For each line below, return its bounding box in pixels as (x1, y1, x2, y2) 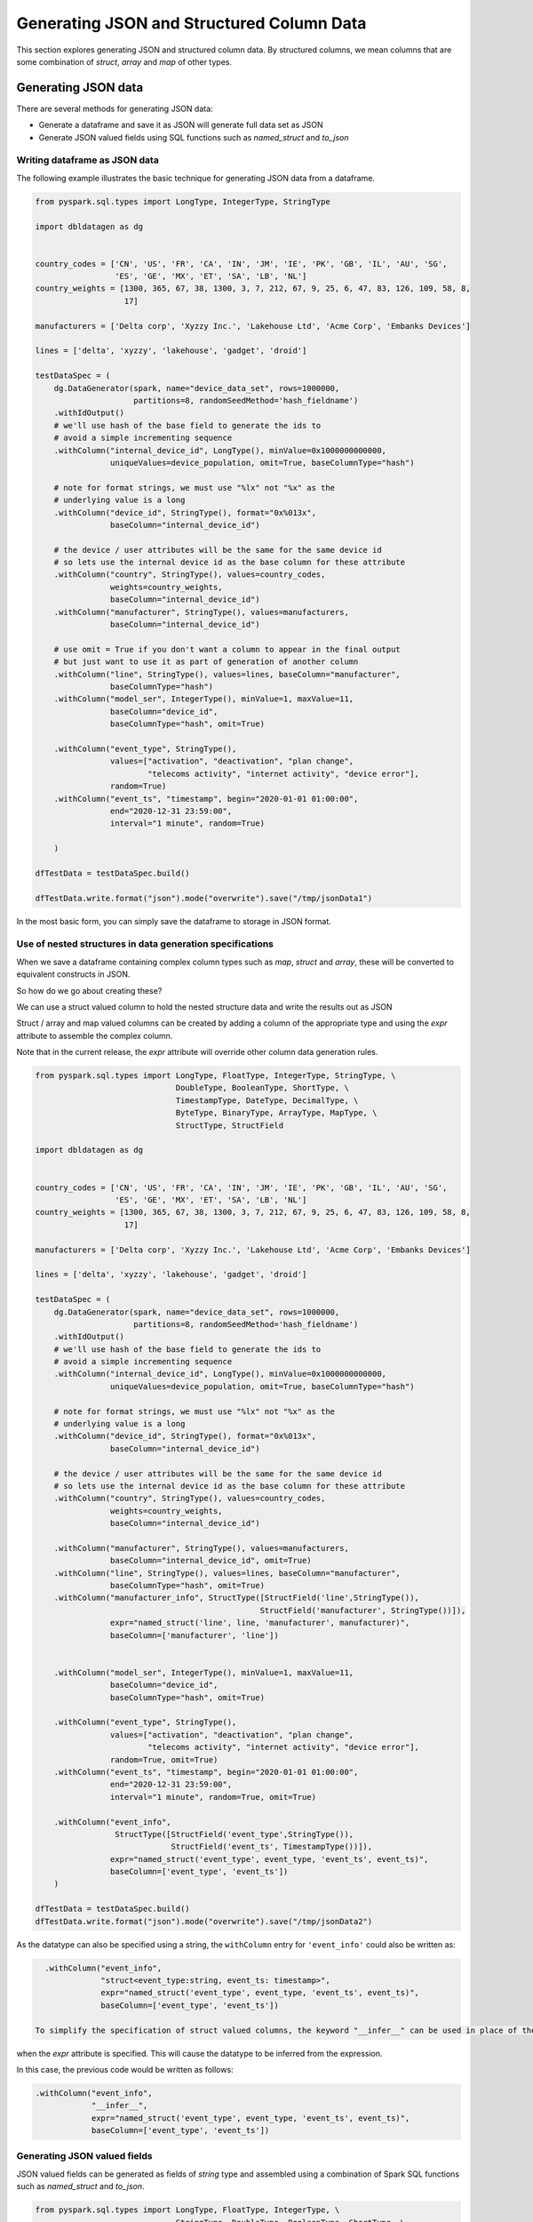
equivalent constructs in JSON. (16, 969, 131, 979)
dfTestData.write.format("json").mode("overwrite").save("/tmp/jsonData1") (35, 893, 373, 903)
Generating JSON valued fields (16, 2150, 153, 2162)
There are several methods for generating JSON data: (16, 103, 213, 114)
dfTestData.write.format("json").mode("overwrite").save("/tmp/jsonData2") (35, 1916, 373, 1926)
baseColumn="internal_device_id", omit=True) (109, 1555, 312, 1566)
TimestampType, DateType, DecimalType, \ (175, 1095, 359, 1106)
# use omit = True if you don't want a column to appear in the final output (53, 644, 402, 654)
